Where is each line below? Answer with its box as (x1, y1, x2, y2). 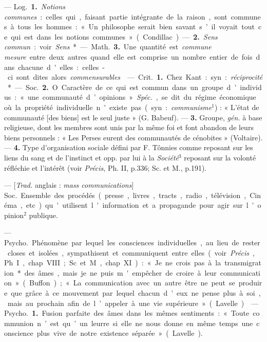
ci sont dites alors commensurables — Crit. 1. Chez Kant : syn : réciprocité (7, 71, 263, 82)
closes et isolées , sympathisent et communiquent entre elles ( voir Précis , (7, 247, 255, 258)
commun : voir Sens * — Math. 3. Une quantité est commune (4, 41, 212, 52)
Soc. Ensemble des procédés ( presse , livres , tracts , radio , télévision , (4, 189, 246, 200)
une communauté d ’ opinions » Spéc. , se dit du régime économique (27, 92, 256, 102)
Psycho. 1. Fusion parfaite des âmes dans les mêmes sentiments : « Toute (4, 308, 250, 318)
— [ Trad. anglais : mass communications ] (4, 179, 134, 190)
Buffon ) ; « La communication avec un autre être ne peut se (29, 277, 235, 288)
